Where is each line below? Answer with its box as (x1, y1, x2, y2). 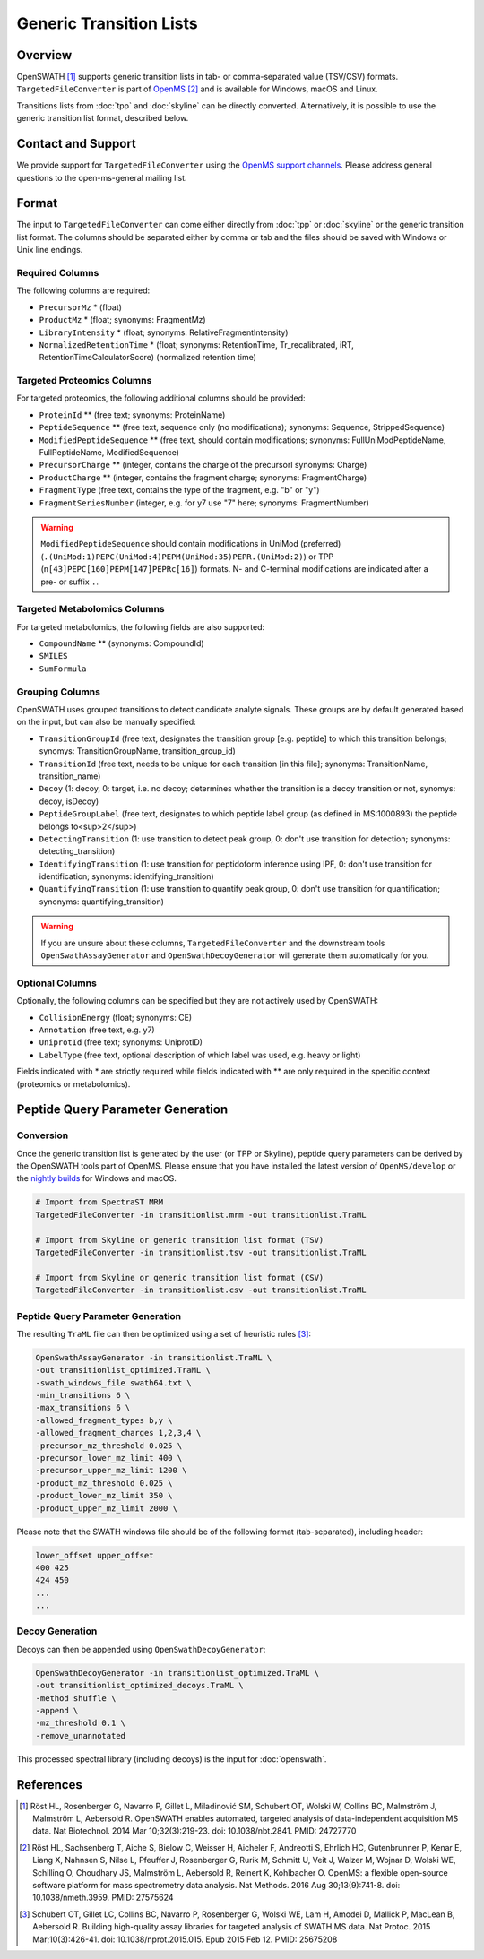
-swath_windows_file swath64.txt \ (35, 1377, 192, 1388)
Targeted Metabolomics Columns (16, 603, 165, 616)
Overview (16, 47, 73, 63)
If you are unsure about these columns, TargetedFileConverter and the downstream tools (40, 937, 385, 948)
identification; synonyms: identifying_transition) (39, 871, 214, 882)
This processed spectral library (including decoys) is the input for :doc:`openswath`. (16, 1753, 327, 1765)
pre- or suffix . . (40, 576, 99, 587)
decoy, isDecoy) (39, 796, 99, 807)
